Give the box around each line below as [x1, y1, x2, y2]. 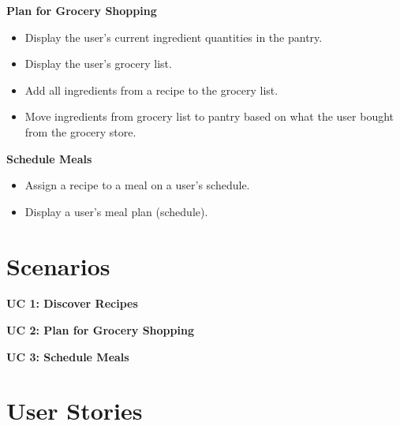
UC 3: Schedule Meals [6, 348, 129, 364]
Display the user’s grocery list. [24, 55, 172, 72]
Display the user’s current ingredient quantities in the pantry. [24, 28, 323, 45]
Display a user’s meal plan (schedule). [24, 203, 208, 219]
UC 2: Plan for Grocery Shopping [6, 322, 194, 338]
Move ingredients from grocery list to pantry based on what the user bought [24, 108, 394, 125]
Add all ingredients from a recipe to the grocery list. [24, 81, 279, 98]
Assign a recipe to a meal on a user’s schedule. [24, 177, 250, 193]
